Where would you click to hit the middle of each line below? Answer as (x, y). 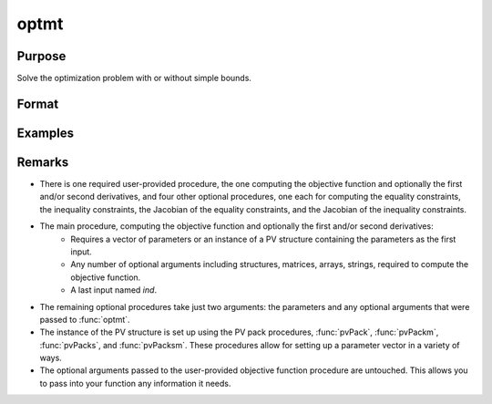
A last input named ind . (114, 290)
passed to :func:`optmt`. (85, 319)
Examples (46, 133)
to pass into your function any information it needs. (135, 383)
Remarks (43, 162)
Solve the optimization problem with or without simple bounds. (134, 78)
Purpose (41, 56)
